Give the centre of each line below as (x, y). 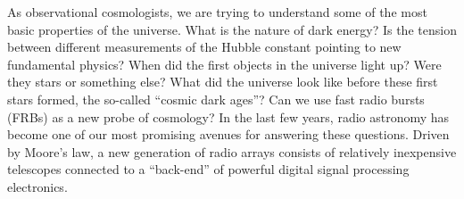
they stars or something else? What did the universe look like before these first (223, 82)
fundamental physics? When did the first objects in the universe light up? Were (224, 64)
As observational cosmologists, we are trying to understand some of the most (217, 12)
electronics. (37, 186)
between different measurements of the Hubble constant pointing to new (204, 47)
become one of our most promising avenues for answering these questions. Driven (228, 134)
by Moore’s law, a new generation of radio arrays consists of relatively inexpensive (232, 151)
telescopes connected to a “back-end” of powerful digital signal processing (208, 169)
